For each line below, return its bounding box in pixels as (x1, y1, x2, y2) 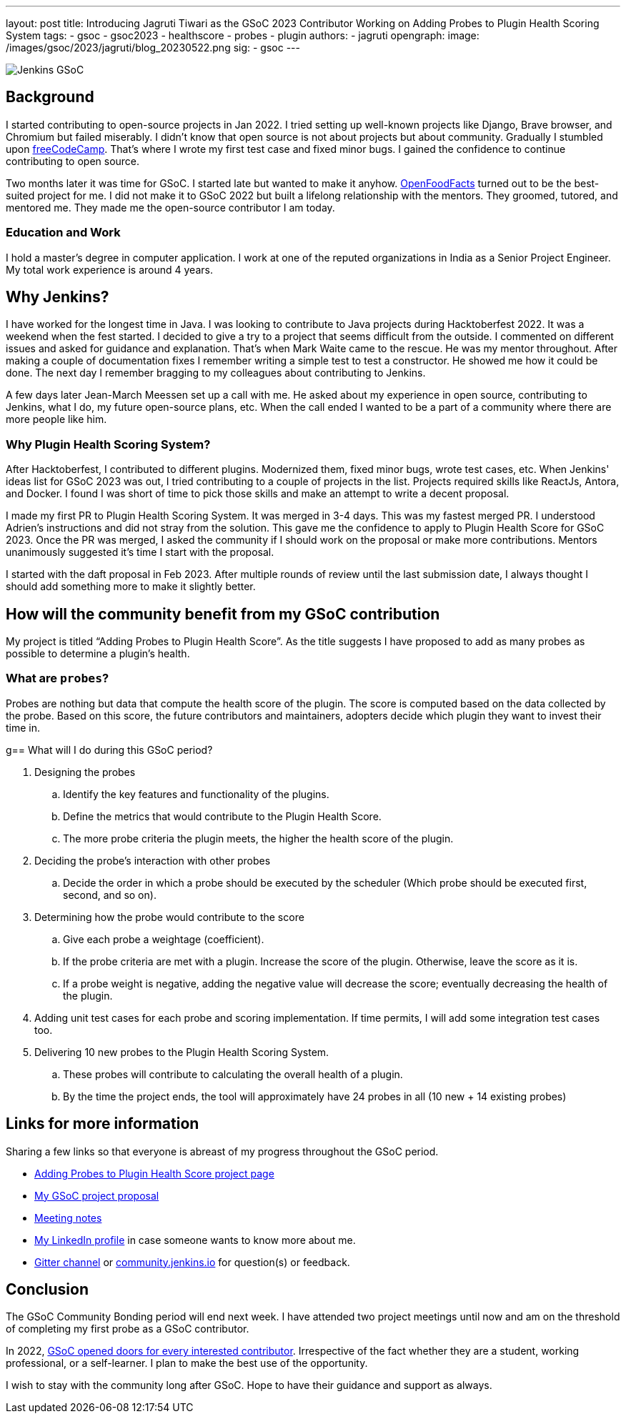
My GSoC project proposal (34, 1189, 159, 1202)
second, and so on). (63, 888, 156, 901)
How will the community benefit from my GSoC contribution (6, 604, 440, 623)
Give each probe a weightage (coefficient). (63, 932, 264, 945)
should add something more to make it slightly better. (6, 580, 256, 593)
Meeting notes (34, 1211, 102, 1224)
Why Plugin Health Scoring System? (6, 437, 211, 452)
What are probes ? (6, 671, 109, 686)
